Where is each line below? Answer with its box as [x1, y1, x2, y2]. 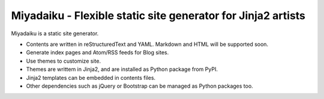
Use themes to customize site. [26, 57, 101, 64]
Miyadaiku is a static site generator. [11, 30, 99, 37]
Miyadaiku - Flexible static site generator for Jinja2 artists [11, 9, 306, 22]
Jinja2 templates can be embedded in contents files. [26, 74, 156, 81]
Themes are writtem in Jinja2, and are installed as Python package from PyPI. [26, 66, 218, 73]
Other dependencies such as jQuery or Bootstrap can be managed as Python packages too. [26, 82, 253, 89]
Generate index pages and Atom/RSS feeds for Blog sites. [26, 49, 169, 56]
